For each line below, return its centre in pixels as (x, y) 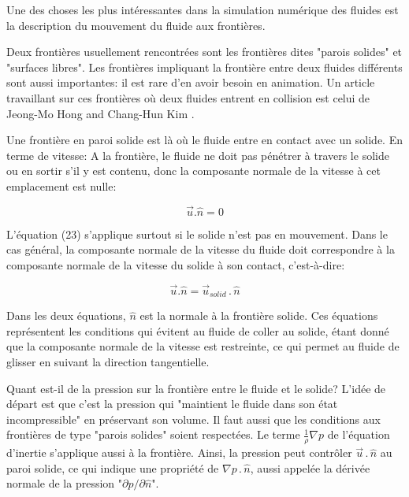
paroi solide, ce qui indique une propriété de (113, 467)
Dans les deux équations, (66, 315)
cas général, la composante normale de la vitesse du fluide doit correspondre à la (201, 249)
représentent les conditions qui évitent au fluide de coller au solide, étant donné (198, 330)
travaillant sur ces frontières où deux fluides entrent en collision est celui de (188, 97)
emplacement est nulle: (61, 185)
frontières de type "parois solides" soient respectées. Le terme (153, 434)
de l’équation (359, 434)
